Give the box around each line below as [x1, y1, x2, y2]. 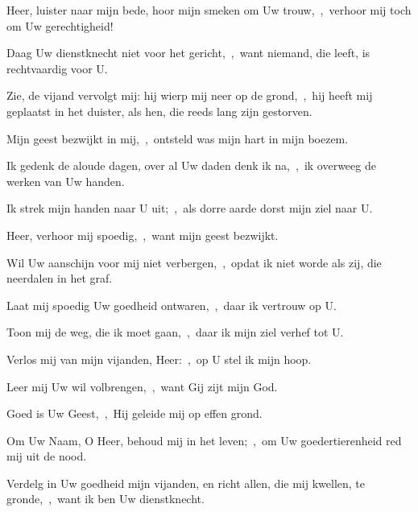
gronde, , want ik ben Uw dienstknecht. [6, 490, 205, 507]
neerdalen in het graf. [6, 270, 113, 287]
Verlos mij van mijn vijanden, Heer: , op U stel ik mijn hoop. [6, 350, 312, 367]
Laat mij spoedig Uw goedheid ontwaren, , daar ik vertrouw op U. [6, 296, 337, 313]
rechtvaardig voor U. [6, 60, 108, 76]
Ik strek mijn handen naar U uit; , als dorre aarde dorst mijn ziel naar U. [6, 200, 373, 217]
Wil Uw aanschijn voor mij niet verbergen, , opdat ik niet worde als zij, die [6, 254, 382, 270]
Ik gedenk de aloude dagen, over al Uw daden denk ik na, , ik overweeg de [6, 157, 376, 174]
